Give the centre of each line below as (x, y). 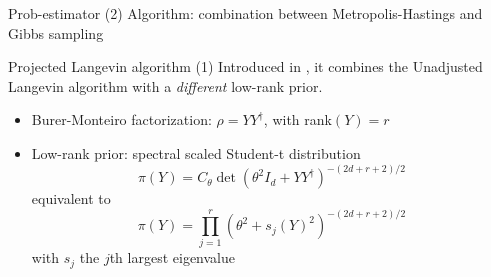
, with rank (297, 119)
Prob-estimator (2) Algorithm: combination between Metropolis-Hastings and (245, 13)
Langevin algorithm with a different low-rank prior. (165, 85)
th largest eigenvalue (172, 257)
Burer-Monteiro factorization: (121, 119)
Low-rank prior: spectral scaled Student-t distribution (196, 152)
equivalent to (71, 198)
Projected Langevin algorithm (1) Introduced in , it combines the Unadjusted (245, 66)
